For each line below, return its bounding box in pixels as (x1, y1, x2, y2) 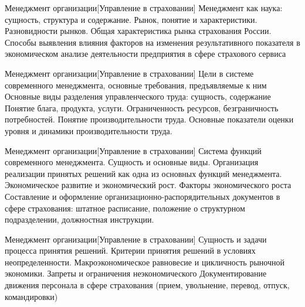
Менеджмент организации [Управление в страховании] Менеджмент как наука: (5, 2, 283, 13)
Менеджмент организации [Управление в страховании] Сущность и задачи (5, 233, 267, 245)
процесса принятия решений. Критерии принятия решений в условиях (5, 244, 256, 257)
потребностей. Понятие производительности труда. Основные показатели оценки (5, 113, 294, 125)
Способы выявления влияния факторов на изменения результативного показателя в (5, 36, 300, 48)
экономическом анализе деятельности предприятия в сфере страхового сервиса (5, 47, 286, 60)
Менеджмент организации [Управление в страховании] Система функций (5, 144, 262, 156)
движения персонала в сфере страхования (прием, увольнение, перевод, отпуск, (5, 279, 290, 291)
